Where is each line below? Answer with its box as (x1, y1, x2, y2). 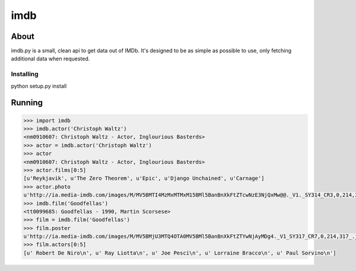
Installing (11, 70, 39, 78)
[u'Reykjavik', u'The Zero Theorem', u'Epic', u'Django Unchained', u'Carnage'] (23, 175, 265, 182)
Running (11, 98, 43, 108)
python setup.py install (11, 82, 67, 89)
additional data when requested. (11, 55, 90, 62)
